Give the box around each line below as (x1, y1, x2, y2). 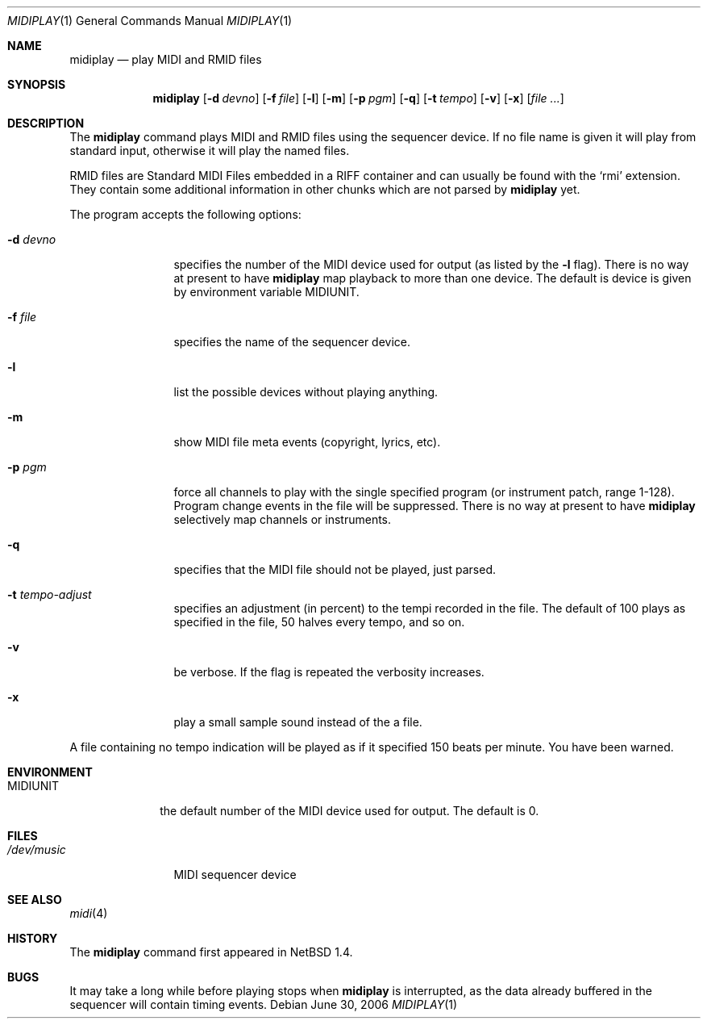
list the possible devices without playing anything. (173, 385, 439, 399)
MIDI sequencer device (173, 868, 297, 881)
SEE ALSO (7, 893, 62, 906)
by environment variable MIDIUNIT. (173, 285, 360, 299)
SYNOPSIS (7, 77, 66, 91)
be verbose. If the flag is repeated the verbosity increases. (173, 665, 485, 679)
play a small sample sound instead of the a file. (173, 715, 422, 729)
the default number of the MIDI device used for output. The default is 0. (160, 804, 539, 818)
